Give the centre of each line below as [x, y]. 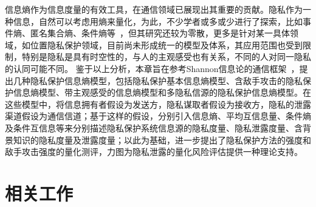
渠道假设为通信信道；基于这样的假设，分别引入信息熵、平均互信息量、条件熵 [158, 116]
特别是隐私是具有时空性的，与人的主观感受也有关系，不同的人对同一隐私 [166, 57]
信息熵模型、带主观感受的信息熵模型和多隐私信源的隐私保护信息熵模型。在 [162, 92]
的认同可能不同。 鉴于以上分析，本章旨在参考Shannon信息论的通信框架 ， [152, 68]
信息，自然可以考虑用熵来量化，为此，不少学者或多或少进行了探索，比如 [158, 21]
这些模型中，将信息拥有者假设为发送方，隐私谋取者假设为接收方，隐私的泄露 [158, 104]
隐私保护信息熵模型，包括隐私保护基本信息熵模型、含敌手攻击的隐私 [166, 80]
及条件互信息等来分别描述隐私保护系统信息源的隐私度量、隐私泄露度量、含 [154, 127]
